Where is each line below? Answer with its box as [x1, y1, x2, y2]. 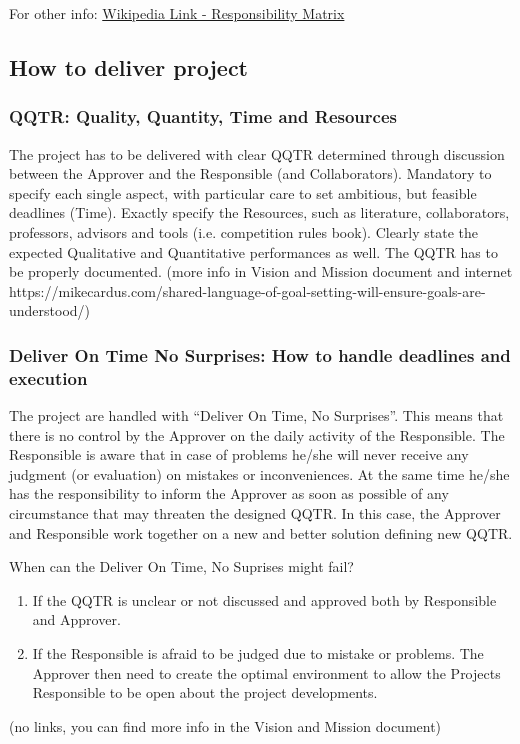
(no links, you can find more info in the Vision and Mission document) [9, 715, 442, 736]
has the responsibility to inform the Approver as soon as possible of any [9, 483, 449, 504]
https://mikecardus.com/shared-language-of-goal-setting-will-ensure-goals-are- [9, 280, 486, 301]
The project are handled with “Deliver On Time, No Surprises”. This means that [9, 405, 504, 426]
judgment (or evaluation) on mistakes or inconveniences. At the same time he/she [9, 463, 510, 484]
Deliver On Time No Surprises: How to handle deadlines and [9, 342, 511, 367]
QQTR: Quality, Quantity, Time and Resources [9, 104, 397, 129]
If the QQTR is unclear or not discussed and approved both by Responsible [32, 589, 497, 610]
